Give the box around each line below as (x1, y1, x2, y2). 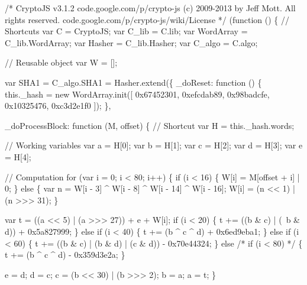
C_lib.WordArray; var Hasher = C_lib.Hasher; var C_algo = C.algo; (5, 36, 258, 48)
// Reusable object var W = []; (5, 56, 118, 69)
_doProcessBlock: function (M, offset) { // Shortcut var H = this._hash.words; (5, 119, 295, 131)
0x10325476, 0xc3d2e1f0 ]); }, (5, 99, 111, 112)
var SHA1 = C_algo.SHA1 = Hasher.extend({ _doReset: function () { (5, 76, 262, 88)
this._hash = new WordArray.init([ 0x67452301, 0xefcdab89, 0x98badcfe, (5, 88, 270, 100)
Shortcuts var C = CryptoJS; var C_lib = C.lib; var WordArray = (5, 25, 248, 37)
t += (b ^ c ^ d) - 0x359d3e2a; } (5, 248, 125, 261)
